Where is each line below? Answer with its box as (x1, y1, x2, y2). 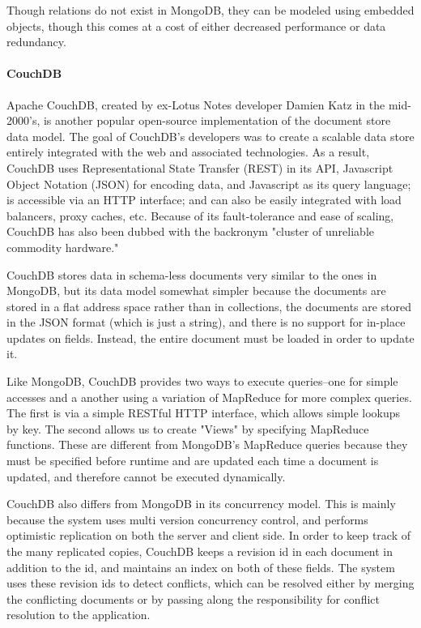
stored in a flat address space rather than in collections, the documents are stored (6, 297, 412, 314)
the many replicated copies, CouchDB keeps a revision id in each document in (6, 543, 393, 560)
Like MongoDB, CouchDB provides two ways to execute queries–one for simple (6, 373, 398, 390)
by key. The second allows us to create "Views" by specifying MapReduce (6, 420, 369, 437)
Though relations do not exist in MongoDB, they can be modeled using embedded (6, 2, 415, 18)
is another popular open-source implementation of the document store (43, 112, 391, 129)
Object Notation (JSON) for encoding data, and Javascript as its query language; (6, 175, 411, 192)
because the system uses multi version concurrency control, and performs (6, 511, 368, 528)
